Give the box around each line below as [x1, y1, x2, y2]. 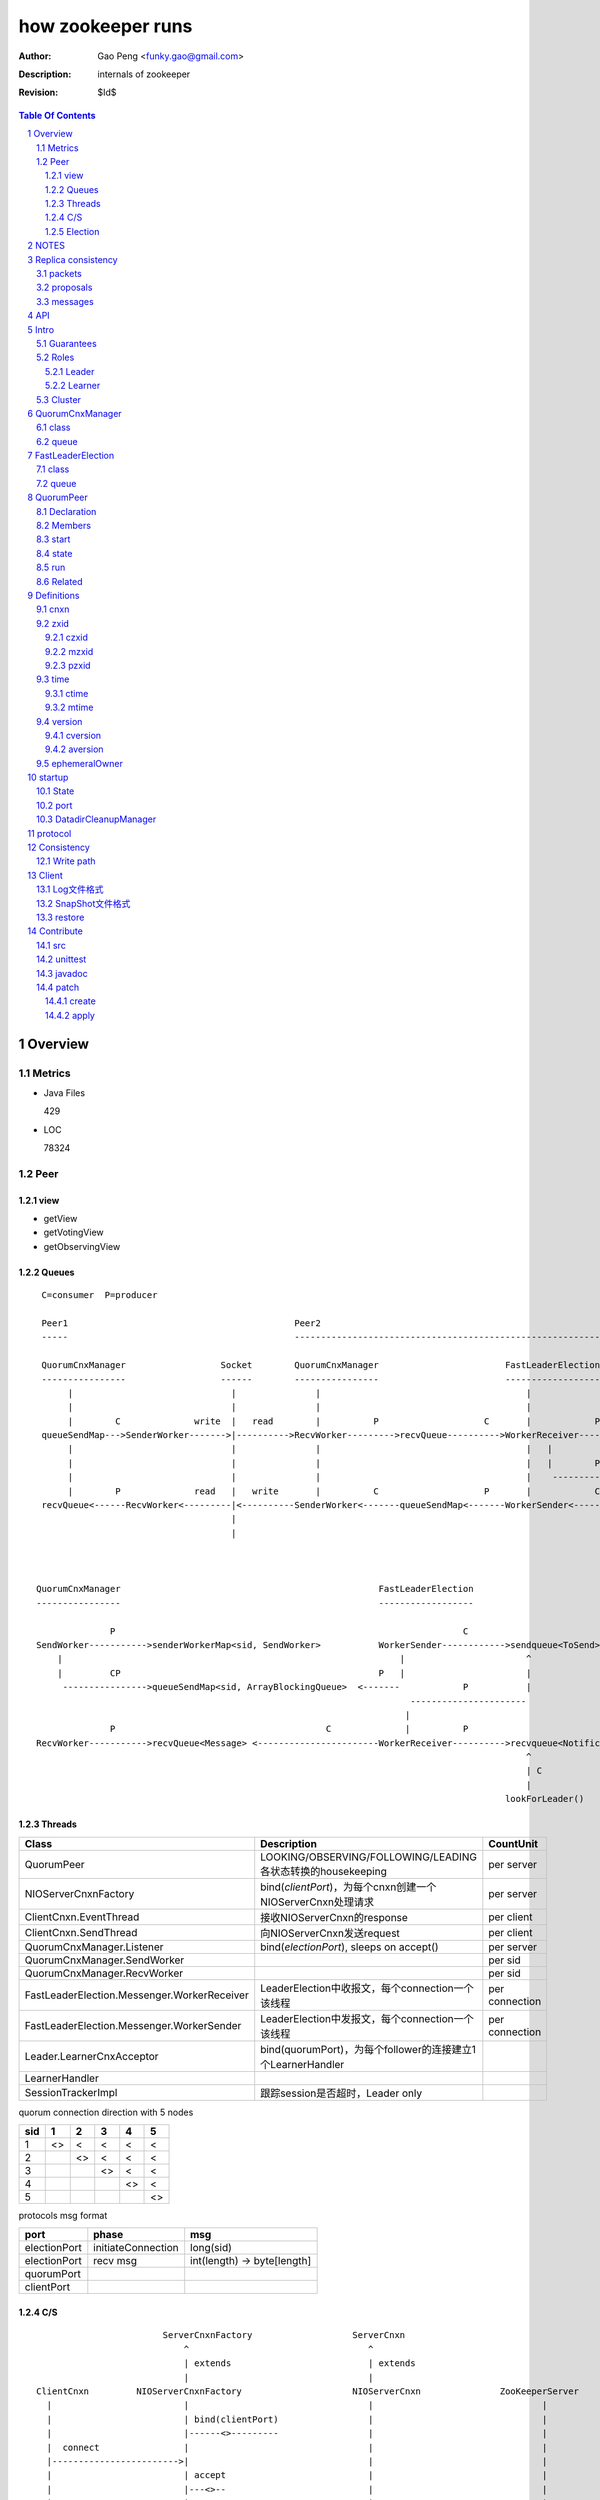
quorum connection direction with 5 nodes [18, 2106, 194, 2118]
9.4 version [36, 715, 83, 727]
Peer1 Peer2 [41, 1317, 322, 1329]
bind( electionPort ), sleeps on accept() [260, 1940, 439, 1954]
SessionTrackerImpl [24, 2085, 118, 2099]
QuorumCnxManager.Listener [24, 1940, 164, 1954]
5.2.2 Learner [45, 380, 101, 392]
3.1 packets [36, 268, 82, 280]
